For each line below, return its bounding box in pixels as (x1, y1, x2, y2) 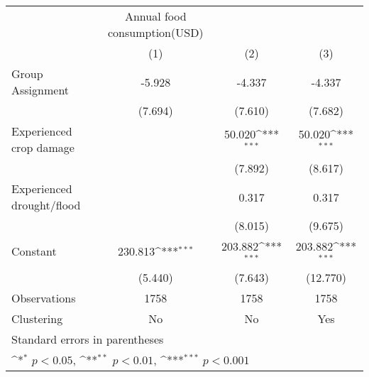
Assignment (11, 82, 70, 98)
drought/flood (11, 197, 81, 213)
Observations (11, 289, 76, 306)
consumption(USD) (108, 24, 204, 40)
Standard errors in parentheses (11, 330, 164, 347)
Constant (11, 243, 57, 260)
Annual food (124, 8, 187, 24)
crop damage (11, 139, 75, 155)
